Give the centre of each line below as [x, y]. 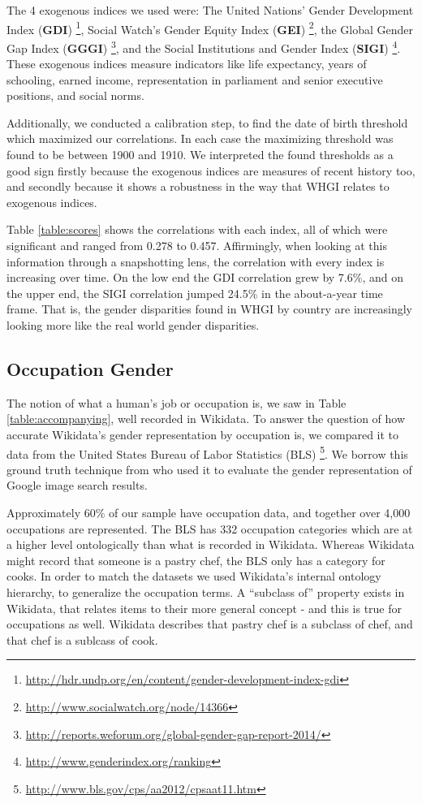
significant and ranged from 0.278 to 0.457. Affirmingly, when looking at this [197, 246]
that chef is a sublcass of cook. [82, 639]
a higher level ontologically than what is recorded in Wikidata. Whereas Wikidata [211, 544]
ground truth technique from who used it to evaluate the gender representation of [209, 469]
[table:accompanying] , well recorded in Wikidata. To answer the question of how [206, 419]
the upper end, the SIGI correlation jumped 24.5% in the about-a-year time [195, 293]
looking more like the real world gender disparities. [133, 325]
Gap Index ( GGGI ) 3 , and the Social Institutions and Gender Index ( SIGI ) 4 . [204, 46]
